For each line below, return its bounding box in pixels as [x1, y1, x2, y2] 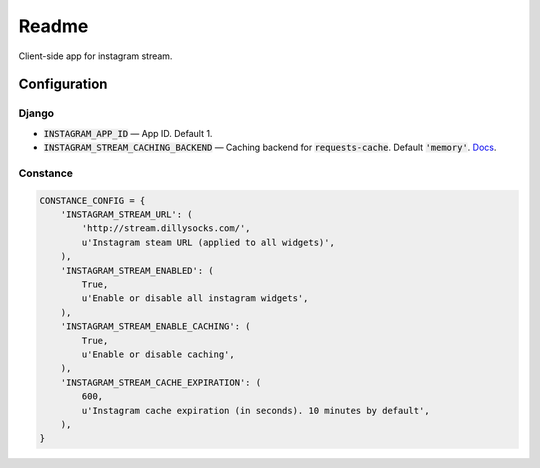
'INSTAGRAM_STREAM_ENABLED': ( [60, 265, 214, 276]
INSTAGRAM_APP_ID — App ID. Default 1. [43, 127, 213, 139]
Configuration [18, 76, 108, 93]
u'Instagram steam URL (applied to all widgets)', [81, 236, 335, 248]
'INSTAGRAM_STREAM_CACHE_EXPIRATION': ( [60, 376, 262, 388]
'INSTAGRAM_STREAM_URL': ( [60, 209, 194, 220]
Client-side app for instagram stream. [18, 50, 173, 62]
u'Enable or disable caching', [81, 348, 235, 360]
